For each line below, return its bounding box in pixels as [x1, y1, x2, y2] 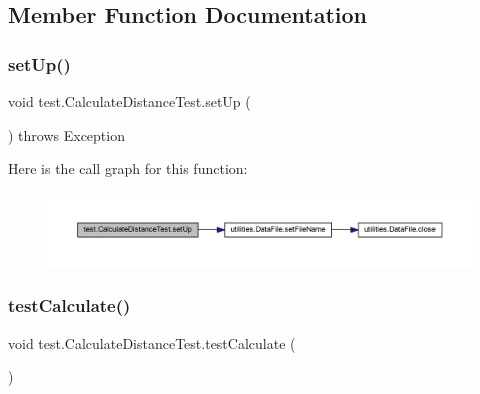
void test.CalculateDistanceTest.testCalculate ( [8, 332, 296, 353]
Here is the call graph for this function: [8, 158, 248, 179]
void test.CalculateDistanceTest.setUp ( [8, 91, 251, 111]
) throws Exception [8, 124, 125, 145]
